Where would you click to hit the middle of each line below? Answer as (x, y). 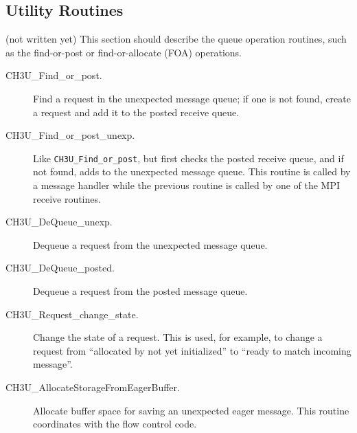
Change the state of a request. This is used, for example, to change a (178, 337)
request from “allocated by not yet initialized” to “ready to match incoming (192, 350)
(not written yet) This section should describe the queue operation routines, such (176, 39)
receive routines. (67, 198)
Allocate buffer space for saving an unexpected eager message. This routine (191, 410)
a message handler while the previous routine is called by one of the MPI (187, 185)
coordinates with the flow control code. (115, 424)
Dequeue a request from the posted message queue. (140, 290)
